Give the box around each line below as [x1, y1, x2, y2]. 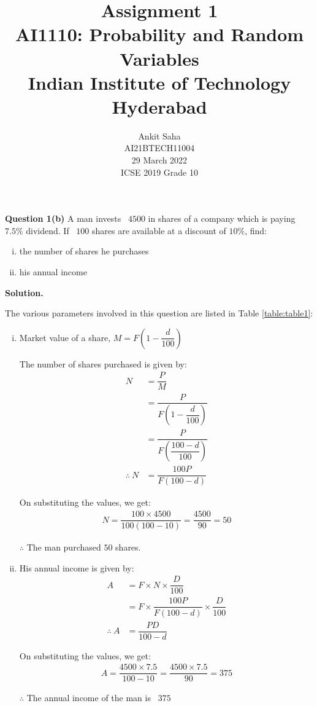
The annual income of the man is [26, 691, 151, 704]
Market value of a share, [19, 331, 111, 343]
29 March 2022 [131, 154, 188, 167]
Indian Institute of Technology [28, 69, 291, 95]
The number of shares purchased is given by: [19, 357, 187, 370]
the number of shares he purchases [19, 245, 149, 257]
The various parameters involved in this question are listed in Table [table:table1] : [5, 307, 313, 320]
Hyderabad [112, 93, 207, 119]
